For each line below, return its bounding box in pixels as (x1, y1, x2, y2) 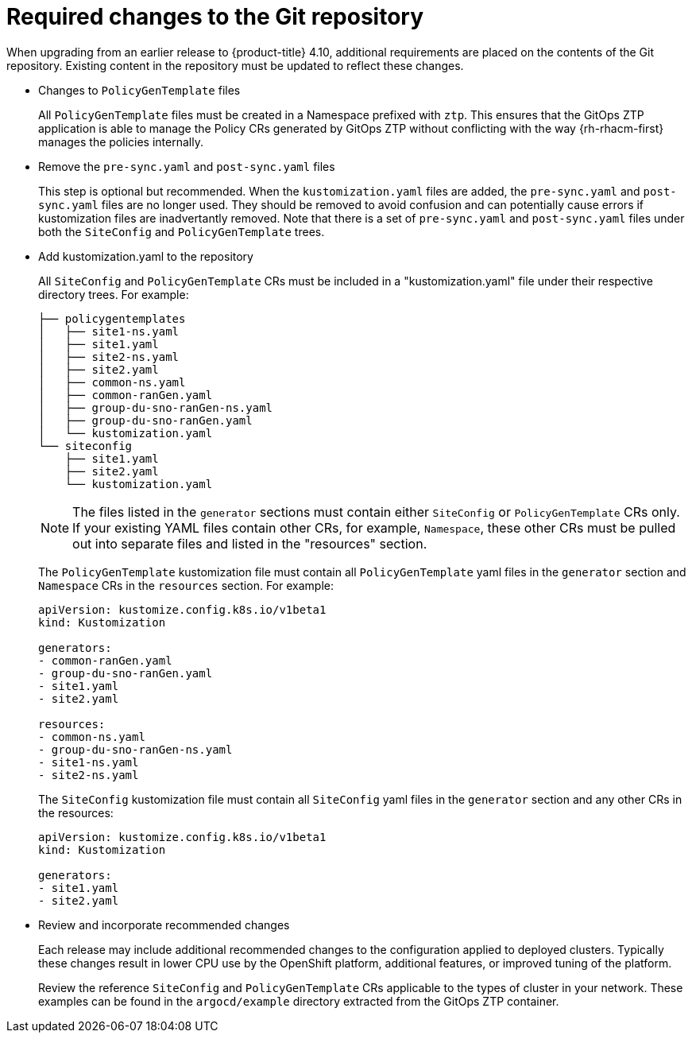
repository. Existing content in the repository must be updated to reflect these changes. (6, 58, 464, 72)
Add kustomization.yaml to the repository (38, 249, 253, 263)
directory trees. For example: (38, 287, 189, 301)
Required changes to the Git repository (6, 3, 424, 30)
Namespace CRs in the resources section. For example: (38, 578, 334, 592)
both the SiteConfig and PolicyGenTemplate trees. (38, 224, 325, 238)
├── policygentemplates (38, 312, 186, 325)
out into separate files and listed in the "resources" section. (72, 535, 427, 552)
